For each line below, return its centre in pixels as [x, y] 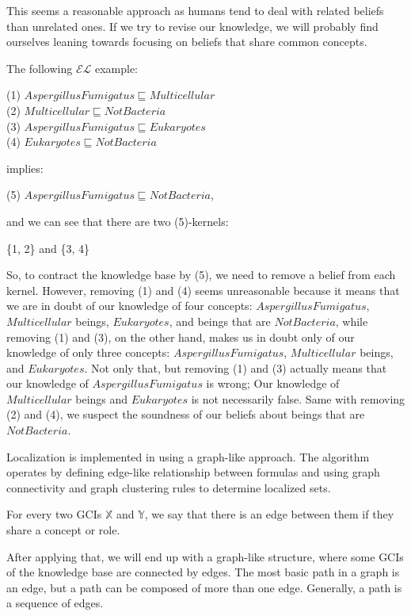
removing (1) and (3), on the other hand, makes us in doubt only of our [181, 337]
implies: [25, 168]
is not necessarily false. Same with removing [298, 398]
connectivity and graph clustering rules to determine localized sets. [169, 487]
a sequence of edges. [55, 603]
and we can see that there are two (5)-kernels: [118, 221]
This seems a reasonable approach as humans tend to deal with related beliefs [195, 10]
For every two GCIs [54, 514]
